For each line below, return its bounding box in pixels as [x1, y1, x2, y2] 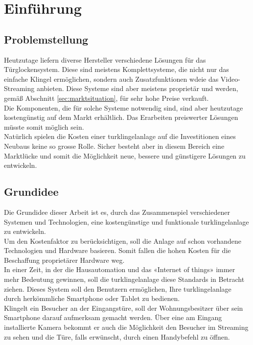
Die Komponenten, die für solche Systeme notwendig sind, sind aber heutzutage [4, 102, 243, 113]
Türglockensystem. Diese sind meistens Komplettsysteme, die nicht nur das [4, 64, 229, 74]
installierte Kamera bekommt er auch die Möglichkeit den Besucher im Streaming [4, 322, 249, 332]
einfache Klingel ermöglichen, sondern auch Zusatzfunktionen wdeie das [4, 73, 219, 84]
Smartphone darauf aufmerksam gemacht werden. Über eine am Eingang [4, 312, 222, 322]
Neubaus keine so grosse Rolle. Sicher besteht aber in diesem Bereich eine [4, 140, 225, 151]
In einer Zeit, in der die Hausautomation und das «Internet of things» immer [4, 264, 235, 275]
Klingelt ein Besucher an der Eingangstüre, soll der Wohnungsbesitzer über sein [4, 302, 243, 313]
